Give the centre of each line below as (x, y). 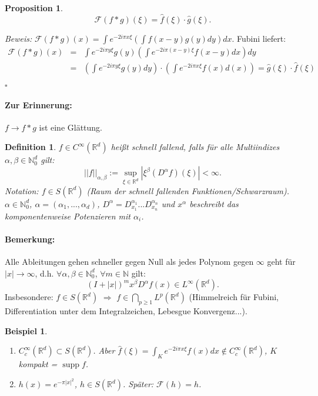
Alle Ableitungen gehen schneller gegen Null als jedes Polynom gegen (129, 262)
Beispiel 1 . (26, 330)
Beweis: (19, 38)
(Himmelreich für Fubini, (234, 297)
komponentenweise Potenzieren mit (68, 216)
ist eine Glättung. (71, 127)
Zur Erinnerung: (39, 104)
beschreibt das (214, 203)
